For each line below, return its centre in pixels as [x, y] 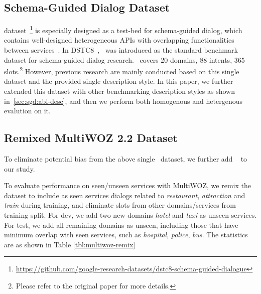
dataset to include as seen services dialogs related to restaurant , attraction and [125, 195]
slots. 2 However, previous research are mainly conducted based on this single [122, 70]
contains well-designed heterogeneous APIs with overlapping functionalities [119, 40]
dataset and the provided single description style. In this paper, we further [119, 81]
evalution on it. [27, 111]
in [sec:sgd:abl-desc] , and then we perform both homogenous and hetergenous [123, 101]
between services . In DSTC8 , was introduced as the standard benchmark [121, 50]
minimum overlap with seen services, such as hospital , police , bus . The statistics [126, 235]
